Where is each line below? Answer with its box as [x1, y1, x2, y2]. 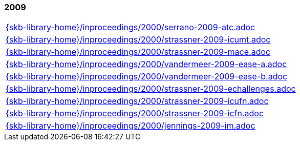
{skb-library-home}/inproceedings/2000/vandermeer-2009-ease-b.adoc [6, 71, 288, 82]
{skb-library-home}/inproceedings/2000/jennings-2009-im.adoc [6, 120, 255, 131]
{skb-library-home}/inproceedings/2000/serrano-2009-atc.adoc [6, 22, 255, 33]
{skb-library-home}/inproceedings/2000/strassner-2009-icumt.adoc [6, 34, 271, 45]
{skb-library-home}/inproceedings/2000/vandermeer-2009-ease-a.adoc [6, 59, 287, 70]
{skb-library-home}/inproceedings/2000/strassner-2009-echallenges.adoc [6, 84, 296, 94]
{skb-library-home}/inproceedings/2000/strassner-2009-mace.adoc [6, 47, 271, 57]
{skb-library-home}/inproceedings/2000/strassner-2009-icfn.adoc [6, 108, 264, 119]
